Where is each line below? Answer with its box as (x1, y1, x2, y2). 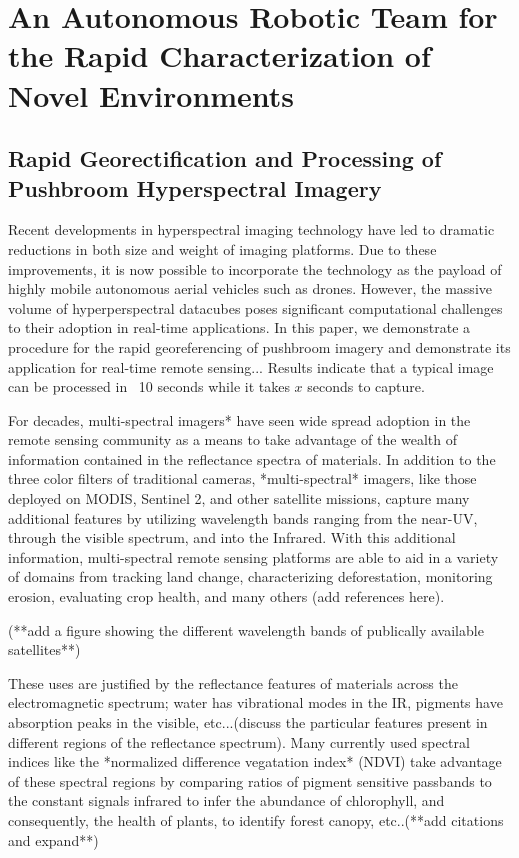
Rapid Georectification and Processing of (8, 143, 442, 174)
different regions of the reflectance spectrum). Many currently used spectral (8, 731, 470, 752)
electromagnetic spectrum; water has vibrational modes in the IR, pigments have (8, 692, 503, 713)
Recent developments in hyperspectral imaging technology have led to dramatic (8, 219, 495, 240)
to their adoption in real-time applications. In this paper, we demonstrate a (8, 317, 471, 338)
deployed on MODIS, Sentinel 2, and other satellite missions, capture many (8, 488, 470, 509)
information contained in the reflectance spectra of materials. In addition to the (8, 448, 496, 469)
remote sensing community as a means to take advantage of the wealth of (8, 429, 458, 450)
